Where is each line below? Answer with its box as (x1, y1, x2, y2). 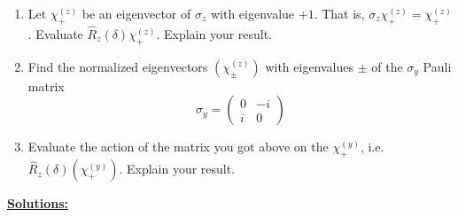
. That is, (314, 4, 365, 22)
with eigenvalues (265, 57, 354, 75)
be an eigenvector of (82, 4, 191, 22)
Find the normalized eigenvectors (27, 57, 208, 75)
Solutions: (7, 194, 68, 213)
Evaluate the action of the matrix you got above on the (27, 137, 329, 156)
